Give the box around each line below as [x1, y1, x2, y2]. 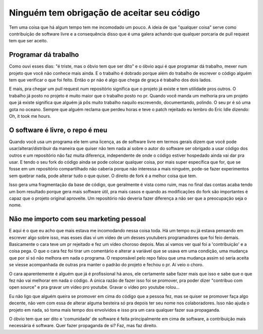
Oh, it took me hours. [9, 113, 51, 119]
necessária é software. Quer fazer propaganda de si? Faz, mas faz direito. [9, 323, 158, 329]
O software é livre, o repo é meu [9, 126, 108, 134]
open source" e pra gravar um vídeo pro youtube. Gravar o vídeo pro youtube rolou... [9, 284, 180, 290]
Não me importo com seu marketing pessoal [9, 215, 146, 223]
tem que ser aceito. [9, 38, 48, 44]
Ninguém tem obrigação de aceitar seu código [9, 7, 200, 18]
